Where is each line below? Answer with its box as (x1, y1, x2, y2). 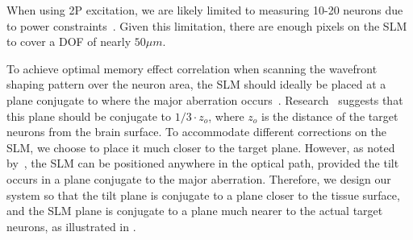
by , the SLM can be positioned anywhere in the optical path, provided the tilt (6, 155, 399, 172)
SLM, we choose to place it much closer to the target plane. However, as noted (6, 139, 395, 155)
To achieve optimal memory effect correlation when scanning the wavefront (6, 60, 378, 77)
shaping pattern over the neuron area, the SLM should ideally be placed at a (6, 76, 386, 93)
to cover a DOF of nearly (6, 33, 131, 50)
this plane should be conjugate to (6, 107, 171, 124)
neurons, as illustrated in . (6, 217, 136, 234)
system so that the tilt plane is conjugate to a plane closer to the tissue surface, (6, 186, 400, 203)
